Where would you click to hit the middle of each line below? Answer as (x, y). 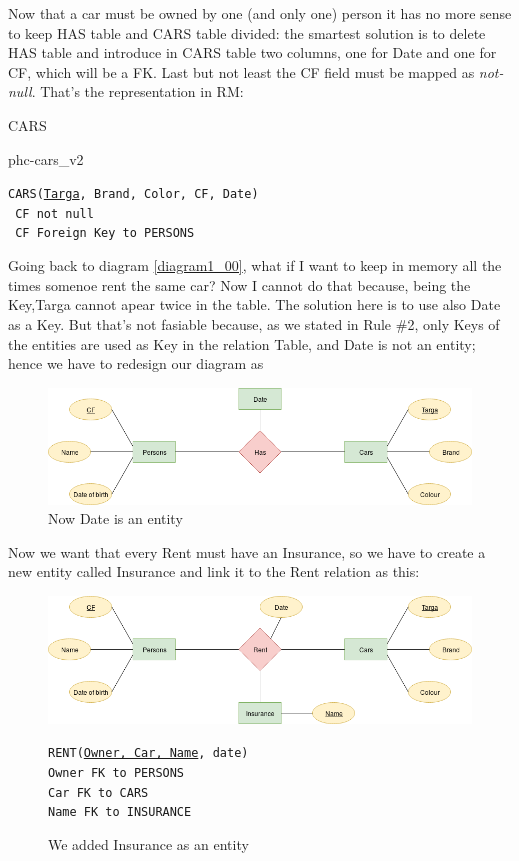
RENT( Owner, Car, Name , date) (148, 753)
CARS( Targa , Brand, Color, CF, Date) (133, 194)
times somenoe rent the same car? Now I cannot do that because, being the (239, 284)
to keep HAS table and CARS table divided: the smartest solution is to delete (247, 32)
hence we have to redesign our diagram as (136, 363)
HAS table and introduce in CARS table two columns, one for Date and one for (252, 52)
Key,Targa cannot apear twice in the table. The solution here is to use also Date (254, 304)
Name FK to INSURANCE (120, 812)
